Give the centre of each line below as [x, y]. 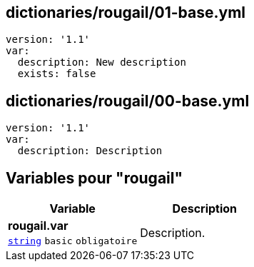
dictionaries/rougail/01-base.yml [126, 12]
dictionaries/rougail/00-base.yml [128, 101]
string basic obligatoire [73, 241]
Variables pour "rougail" [95, 178]
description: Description [90, 151]
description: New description [102, 62]
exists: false [57, 74]
